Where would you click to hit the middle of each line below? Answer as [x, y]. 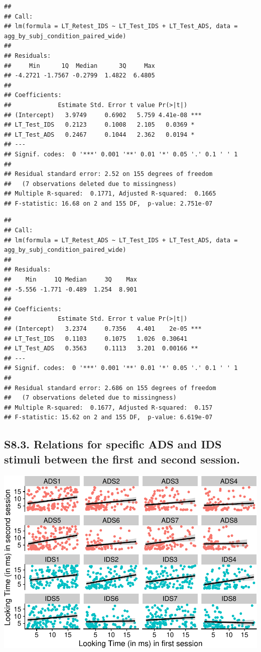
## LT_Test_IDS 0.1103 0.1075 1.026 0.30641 [96, 339]
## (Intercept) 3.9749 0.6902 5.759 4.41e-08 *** [103, 115]
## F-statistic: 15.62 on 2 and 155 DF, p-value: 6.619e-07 [108, 417]
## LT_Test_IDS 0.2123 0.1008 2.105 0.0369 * [99, 125]
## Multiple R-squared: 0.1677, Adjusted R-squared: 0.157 [108, 407]
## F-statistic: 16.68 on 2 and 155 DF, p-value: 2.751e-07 [108, 203]
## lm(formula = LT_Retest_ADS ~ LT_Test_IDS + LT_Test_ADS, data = [121, 240]
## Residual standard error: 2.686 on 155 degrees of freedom [110, 388]
